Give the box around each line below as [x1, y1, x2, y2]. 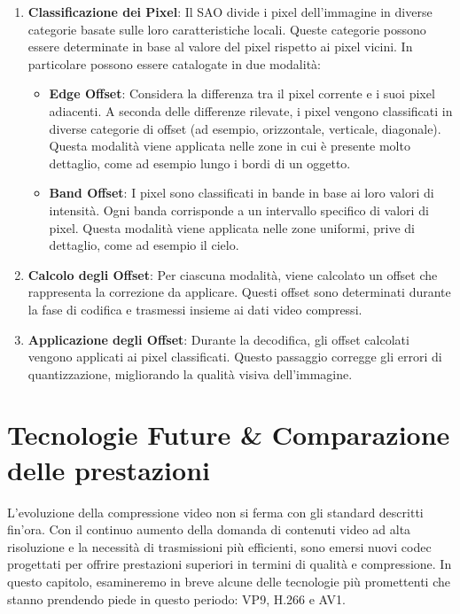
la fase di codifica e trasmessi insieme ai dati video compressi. [27, 299, 363, 318]
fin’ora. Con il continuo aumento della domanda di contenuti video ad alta [7, 520, 411, 539]
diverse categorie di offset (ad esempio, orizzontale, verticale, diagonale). [49, 119, 441, 137]
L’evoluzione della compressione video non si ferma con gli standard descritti [7, 502, 424, 521]
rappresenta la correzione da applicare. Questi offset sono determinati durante [27, 283, 451, 301]
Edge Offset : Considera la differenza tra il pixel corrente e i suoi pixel [49, 84, 435, 103]
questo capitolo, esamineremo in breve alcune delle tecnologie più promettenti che [7, 571, 450, 590]
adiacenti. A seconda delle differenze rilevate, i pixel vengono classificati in [49, 101, 453, 120]
